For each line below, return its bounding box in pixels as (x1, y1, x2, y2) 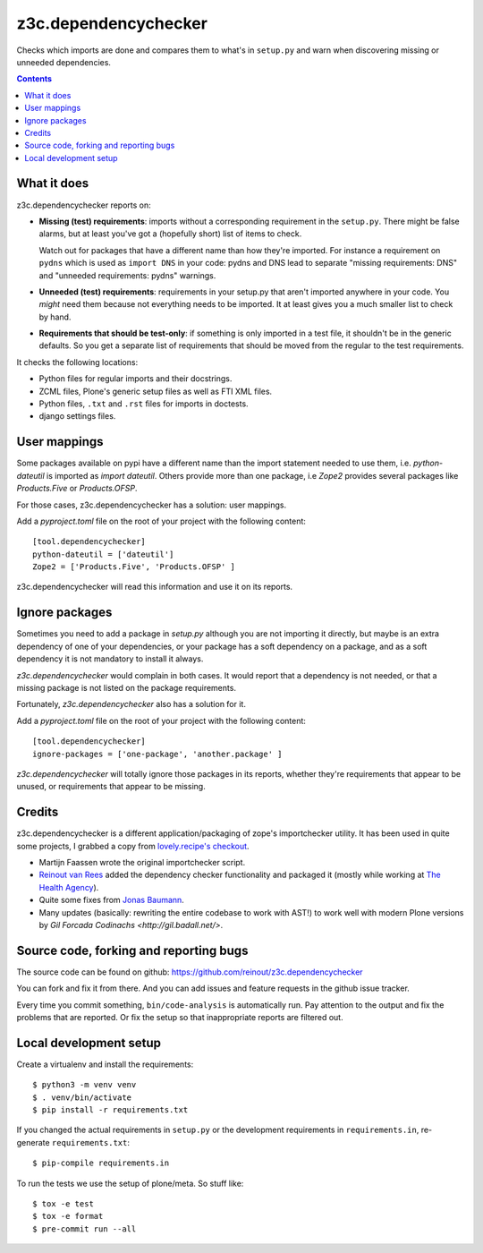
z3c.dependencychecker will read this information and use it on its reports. (16, 582, 293, 592)
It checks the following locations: (16, 356, 139, 367)
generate (16, 1137, 50, 1147)
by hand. (38, 311, 72, 322)
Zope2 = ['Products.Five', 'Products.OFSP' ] (32, 562, 236, 572)
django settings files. (38, 411, 116, 422)
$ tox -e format (32, 1211, 104, 1222)
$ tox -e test (32, 1199, 94, 1209)
